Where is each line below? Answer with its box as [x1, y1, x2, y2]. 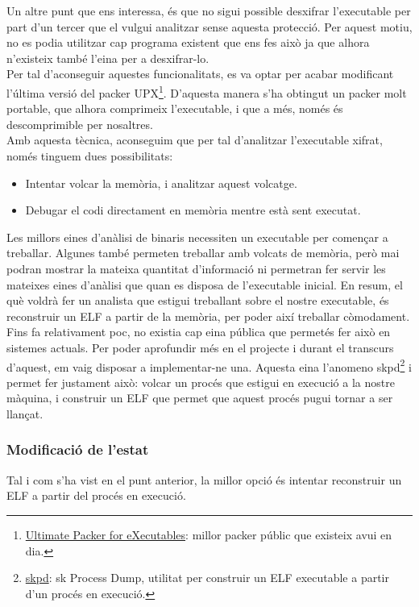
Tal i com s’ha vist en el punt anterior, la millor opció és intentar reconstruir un [6, 471, 402, 488]
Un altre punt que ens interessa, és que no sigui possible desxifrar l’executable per [6, 2, 411, 19]
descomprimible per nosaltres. [6, 115, 153, 132]
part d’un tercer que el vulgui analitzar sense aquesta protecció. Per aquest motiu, [6, 18, 413, 35]
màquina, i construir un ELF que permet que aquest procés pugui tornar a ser [6, 389, 393, 406]
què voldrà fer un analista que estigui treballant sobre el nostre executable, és [6, 292, 389, 309]
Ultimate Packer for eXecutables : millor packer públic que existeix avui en [25, 526, 392, 543]
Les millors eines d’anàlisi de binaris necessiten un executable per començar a [6, 228, 388, 245]
